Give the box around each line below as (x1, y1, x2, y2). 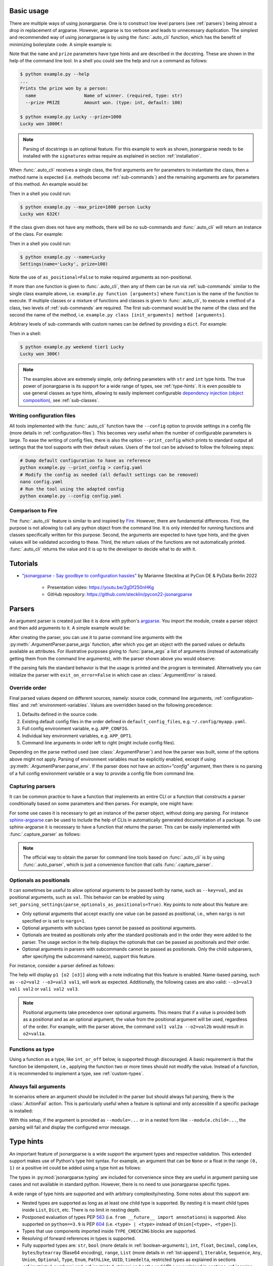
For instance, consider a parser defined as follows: (9, 962, 115, 968)
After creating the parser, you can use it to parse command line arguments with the (9, 634, 183, 640)
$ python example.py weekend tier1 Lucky (20, 344, 124, 349)
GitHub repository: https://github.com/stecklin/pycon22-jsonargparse (47, 591, 192, 597)
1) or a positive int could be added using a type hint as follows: (9, 1165, 142, 1171)
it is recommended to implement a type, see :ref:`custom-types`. (9, 1070, 144, 1076)
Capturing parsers (9, 783, 56, 790)
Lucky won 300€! (20, 351, 61, 357)
